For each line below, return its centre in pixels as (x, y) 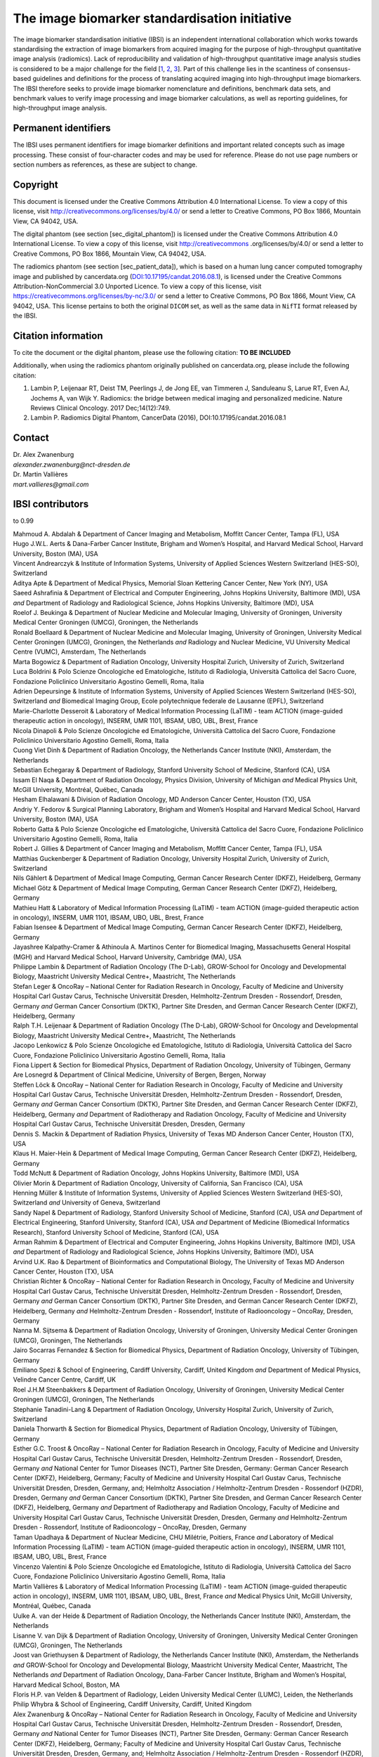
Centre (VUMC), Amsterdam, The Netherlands (80, 652)
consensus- (333, 69)
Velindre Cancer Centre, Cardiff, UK (64, 1380)
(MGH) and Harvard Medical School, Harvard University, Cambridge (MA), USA (127, 957)
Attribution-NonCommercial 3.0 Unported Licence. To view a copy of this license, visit (137, 286)
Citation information (58, 336)
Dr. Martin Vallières (40, 474)
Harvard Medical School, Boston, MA (66, 1685)
